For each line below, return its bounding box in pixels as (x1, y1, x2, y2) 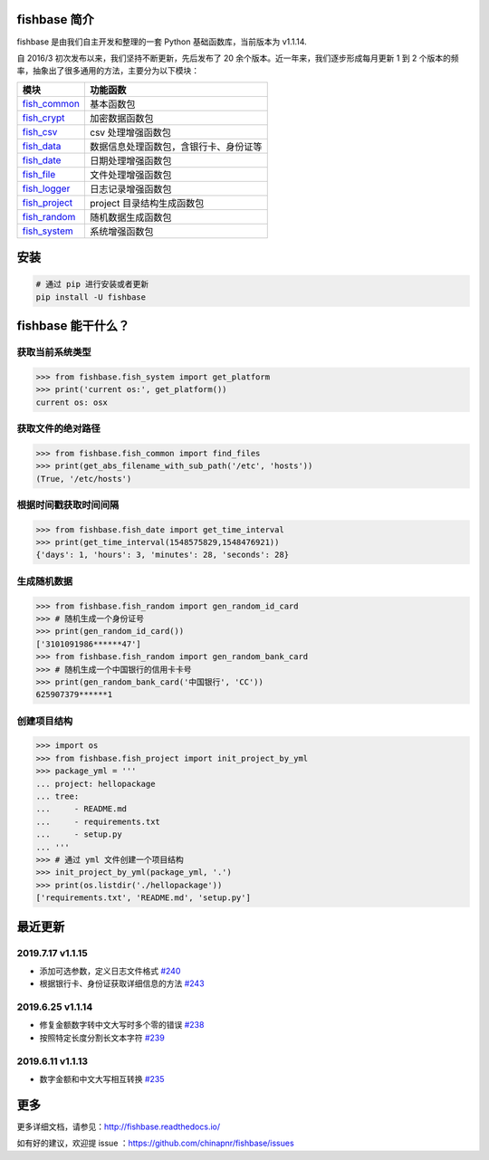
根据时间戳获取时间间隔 (16, 498, 120, 511)
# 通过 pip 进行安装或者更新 (35, 279, 149, 290)
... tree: (35, 791, 80, 801)
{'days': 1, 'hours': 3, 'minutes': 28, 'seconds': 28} (35, 550, 290, 561)
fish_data (22, 139, 62, 152)
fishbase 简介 (16, 12, 94, 27)
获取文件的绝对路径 (16, 422, 101, 435)
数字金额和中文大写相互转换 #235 (39, 1073, 165, 1084)
